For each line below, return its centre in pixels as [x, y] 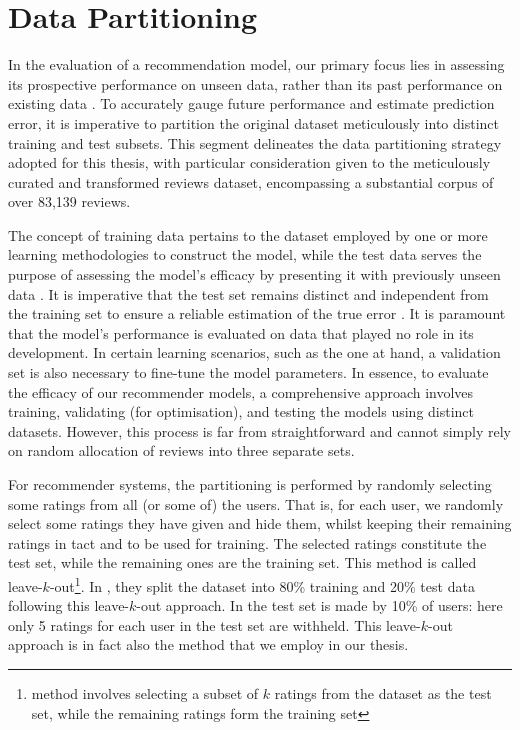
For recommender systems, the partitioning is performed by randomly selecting [250, 484]
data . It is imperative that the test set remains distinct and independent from [248, 293]
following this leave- [69, 605]
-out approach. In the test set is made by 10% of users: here [319, 605]
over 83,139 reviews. [69, 201]
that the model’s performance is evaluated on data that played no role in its [241, 332]
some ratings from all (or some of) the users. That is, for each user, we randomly [256, 503]
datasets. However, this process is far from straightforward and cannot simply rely [259, 430]
